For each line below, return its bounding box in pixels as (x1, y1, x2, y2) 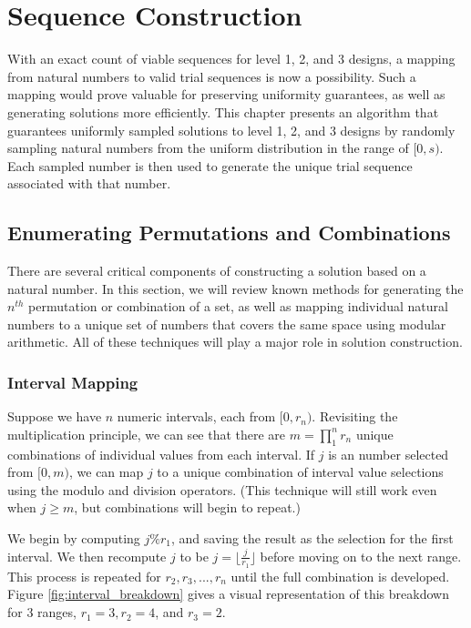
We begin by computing (7, 529, 140, 548)
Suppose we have (7, 407, 102, 426)
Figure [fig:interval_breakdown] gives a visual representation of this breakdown (7, 584, 449, 603)
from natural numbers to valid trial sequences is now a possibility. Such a (7, 66, 416, 86)
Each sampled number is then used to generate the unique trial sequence (7, 156, 413, 175)
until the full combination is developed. (230, 566, 450, 585)
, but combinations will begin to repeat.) (74, 498, 301, 517)
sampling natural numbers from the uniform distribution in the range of (7, 138, 409, 157)
